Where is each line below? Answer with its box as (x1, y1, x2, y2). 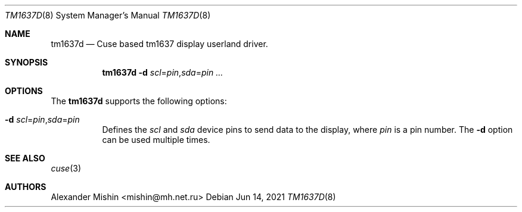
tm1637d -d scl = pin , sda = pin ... (102, 67, 223, 77)
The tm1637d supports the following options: (51, 96, 227, 106)
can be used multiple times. (102, 135, 210, 145)
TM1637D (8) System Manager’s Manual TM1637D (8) (5, 10, 211, 20)
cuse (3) (51, 163, 81, 173)
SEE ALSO (5, 153, 45, 163)
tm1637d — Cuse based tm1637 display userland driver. (51, 39, 268, 49)
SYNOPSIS (5, 57, 48, 67)
